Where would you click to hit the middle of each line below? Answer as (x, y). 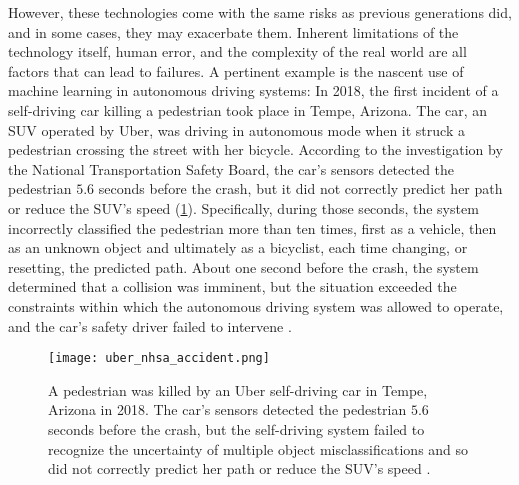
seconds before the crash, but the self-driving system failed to (236, 428)
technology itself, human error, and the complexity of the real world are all (237, 51)
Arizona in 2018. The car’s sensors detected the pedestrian (227, 409)
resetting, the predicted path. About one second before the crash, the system (243, 266)
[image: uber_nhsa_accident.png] (159, 358)
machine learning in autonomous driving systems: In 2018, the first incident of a (253, 90)
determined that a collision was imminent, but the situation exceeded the (232, 286)
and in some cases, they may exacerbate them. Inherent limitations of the (233, 31)
